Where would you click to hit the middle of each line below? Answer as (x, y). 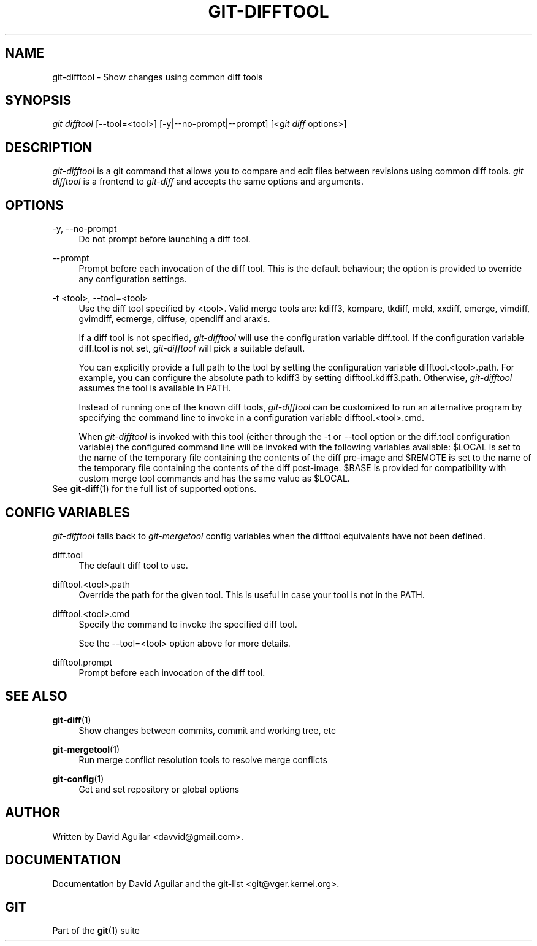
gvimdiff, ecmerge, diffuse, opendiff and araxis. (174, 319)
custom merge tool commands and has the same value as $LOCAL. (214, 479)
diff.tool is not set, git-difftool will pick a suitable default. (192, 348)
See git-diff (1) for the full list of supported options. (154, 489)
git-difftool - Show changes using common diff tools (158, 77)
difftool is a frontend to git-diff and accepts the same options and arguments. (208, 182)
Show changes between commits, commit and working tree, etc (207, 730)
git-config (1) (78, 779)
